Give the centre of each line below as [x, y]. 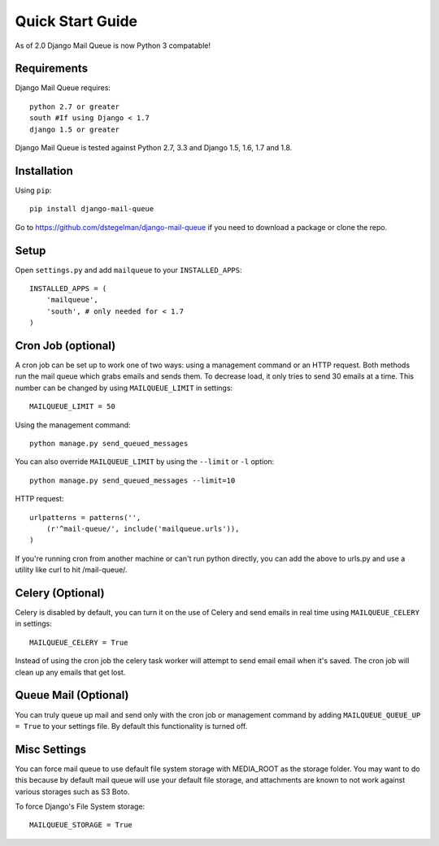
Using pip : [33, 190]
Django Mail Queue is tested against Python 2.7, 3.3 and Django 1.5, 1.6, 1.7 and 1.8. [154, 148]
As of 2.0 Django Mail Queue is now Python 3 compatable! [113, 46]
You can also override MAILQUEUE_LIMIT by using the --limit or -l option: [145, 462]
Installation [44, 171]
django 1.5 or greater [75, 129]
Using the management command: [73, 425]
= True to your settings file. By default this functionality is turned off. [131, 726]
